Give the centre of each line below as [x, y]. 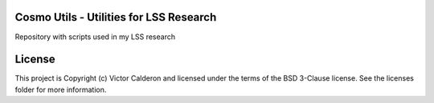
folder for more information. [61, 89]
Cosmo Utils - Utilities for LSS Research [116, 17]
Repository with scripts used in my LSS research [95, 37]
